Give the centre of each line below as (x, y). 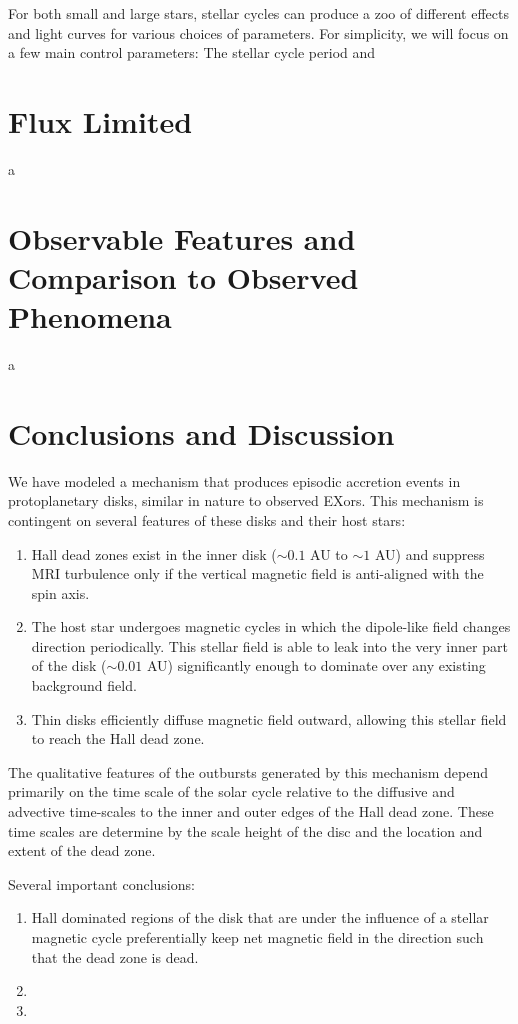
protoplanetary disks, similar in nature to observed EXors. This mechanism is (246, 500)
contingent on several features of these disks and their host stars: (207, 519)
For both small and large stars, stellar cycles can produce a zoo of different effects (258, 13)
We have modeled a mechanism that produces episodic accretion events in (234, 480)
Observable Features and (182, 237)
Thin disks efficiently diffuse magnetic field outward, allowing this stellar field (269, 718)
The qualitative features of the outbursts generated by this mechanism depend (248, 771)
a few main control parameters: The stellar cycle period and (192, 52)
